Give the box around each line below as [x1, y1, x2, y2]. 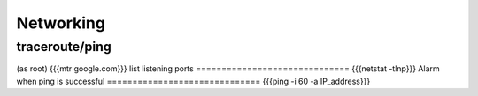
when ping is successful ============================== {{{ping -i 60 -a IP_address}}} [16, 76, 371, 86]
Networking [16, 13, 106, 33]
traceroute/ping [16, 39, 112, 55]
